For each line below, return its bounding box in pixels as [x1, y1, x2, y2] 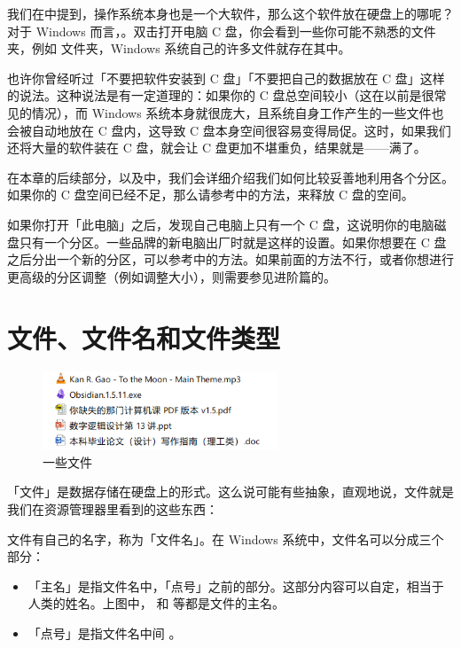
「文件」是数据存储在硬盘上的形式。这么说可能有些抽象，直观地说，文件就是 [7, 482, 454, 501]
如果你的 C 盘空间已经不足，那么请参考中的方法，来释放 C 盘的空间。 [7, 185, 414, 204]
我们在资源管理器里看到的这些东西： [7, 499, 218, 518]
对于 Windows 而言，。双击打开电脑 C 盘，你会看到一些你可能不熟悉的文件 [7, 21, 436, 40]
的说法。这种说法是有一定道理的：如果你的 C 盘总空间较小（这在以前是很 [7, 86, 434, 105]
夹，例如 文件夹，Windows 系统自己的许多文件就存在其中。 [7, 39, 351, 58]
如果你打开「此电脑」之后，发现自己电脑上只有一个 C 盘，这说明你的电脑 [7, 215, 434, 233]
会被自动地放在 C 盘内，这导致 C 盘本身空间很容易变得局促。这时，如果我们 [7, 121, 451, 139]
